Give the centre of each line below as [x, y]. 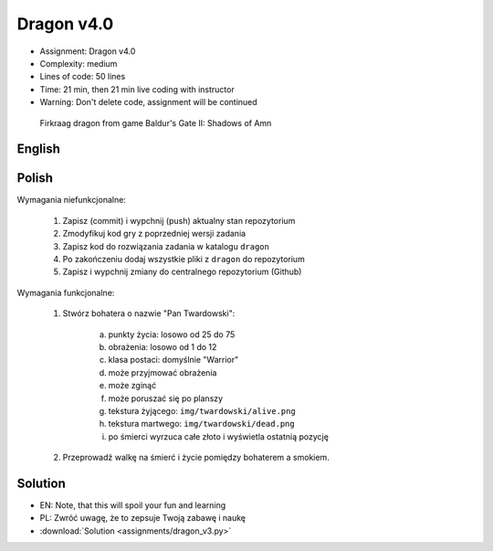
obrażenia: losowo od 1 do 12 [163, 346]
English [39, 149]
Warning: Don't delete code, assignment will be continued [148, 102]
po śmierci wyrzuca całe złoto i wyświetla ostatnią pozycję [218, 436]
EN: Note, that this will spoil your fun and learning [133, 505]
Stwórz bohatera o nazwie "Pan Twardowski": [149, 313]
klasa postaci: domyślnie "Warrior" [173, 360]
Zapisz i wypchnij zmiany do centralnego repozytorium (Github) [182, 272]
